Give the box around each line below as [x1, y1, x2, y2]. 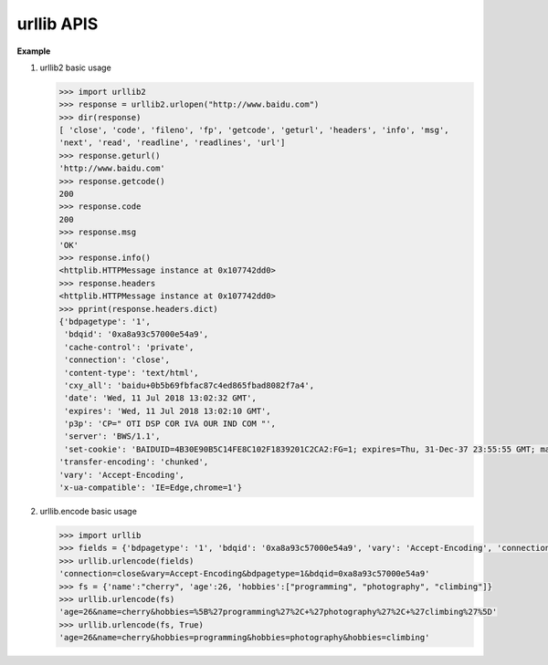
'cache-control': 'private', [64, 342, 195, 352]
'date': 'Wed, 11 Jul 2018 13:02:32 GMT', [64, 393, 258, 403]
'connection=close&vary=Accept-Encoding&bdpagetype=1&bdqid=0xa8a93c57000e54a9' [58, 568, 430, 579]
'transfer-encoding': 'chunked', [58, 457, 209, 467]
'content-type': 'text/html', [64, 368, 200, 378]
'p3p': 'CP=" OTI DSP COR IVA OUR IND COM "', [64, 419, 276, 429]
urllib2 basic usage [39, 62, 111, 73]
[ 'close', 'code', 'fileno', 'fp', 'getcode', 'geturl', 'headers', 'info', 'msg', [58, 125, 449, 136]
